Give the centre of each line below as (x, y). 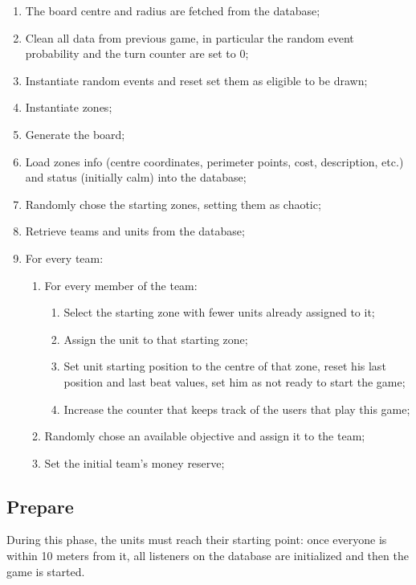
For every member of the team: (121, 285)
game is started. (46, 571)
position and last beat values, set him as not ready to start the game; (235, 381)
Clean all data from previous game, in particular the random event (190, 37)
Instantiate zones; (69, 107)
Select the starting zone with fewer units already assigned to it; (219, 312)
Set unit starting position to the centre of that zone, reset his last (225, 366)
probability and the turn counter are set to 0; (137, 53)
